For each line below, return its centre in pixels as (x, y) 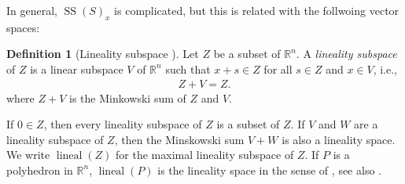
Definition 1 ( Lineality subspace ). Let (103, 54)
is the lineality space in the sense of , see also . (269, 170)
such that (188, 69)
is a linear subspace (77, 69)
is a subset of (248, 124)
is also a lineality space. (339, 139)
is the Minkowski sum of (128, 97)
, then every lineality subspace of (123, 124)
